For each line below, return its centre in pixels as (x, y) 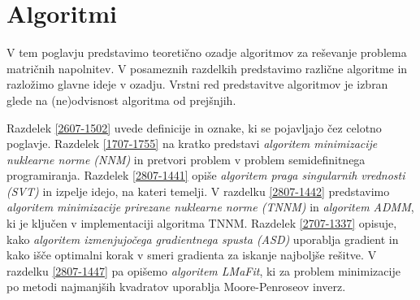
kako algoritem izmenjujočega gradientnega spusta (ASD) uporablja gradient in (203, 239)
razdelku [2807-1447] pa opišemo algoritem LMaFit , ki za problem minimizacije (204, 270)
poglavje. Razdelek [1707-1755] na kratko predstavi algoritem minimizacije (192, 143)
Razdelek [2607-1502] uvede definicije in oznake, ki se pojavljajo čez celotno (194, 127)
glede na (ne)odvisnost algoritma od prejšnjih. (121, 100)
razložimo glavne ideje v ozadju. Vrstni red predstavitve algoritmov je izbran (197, 84)
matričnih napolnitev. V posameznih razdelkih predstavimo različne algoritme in (207, 68)
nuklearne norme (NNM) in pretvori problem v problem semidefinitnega (186, 159)
